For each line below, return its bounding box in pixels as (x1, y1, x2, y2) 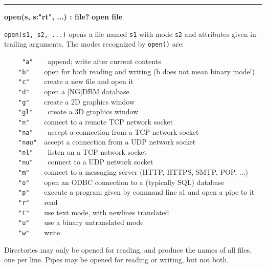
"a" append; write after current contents (22, 55, 161, 66)
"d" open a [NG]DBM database (18, 86, 129, 96)
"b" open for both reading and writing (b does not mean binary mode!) (18, 66, 255, 76)
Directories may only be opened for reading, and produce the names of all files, (4, 244, 252, 255)
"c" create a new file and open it (18, 76, 134, 87)
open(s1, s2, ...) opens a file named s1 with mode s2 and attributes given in (4, 28, 256, 39)
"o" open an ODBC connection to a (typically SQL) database (18, 176, 225, 187)
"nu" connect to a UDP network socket (18, 156, 153, 167)
